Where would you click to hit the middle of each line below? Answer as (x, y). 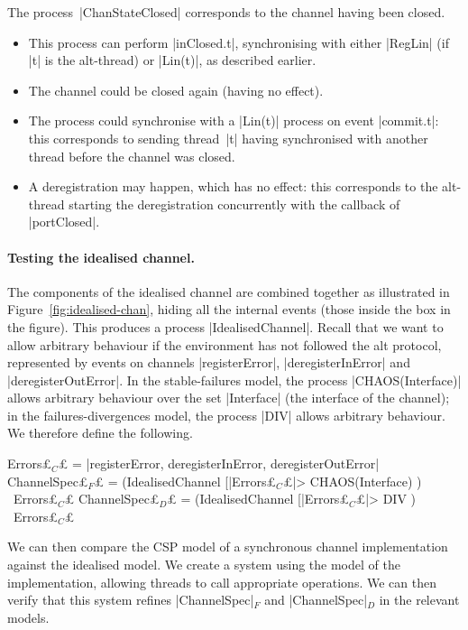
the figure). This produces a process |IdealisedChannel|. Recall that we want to (225, 326)
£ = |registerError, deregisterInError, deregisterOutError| (219, 463)
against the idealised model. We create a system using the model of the (204, 565)
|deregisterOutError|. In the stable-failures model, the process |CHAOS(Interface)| (234, 380)
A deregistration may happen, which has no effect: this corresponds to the (233, 186)
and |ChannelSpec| (316, 600)
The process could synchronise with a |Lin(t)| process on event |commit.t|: (234, 120)
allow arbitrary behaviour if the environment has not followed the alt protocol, (225, 344)
